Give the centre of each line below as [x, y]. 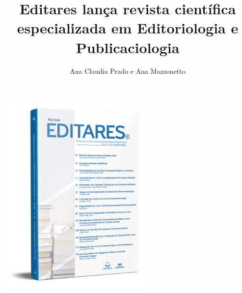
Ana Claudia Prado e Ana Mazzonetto [128, 71]
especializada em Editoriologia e [128, 28]
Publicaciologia [128, 47]
